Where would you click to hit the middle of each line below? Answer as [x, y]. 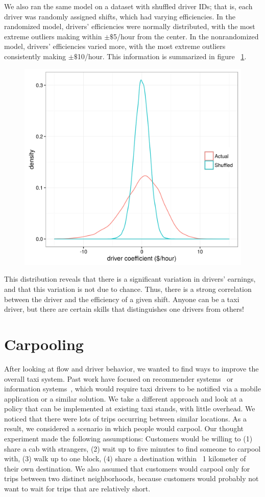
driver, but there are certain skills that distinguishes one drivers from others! [124, 309]
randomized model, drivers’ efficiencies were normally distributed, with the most [130, 26]
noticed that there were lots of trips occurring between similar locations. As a [126, 418]
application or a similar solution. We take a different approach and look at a [124, 398]
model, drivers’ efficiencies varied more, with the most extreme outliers [115, 46]
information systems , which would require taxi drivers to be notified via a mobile [132, 389]
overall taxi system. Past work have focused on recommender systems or [119, 378]
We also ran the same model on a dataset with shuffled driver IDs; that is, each [128, 6]
